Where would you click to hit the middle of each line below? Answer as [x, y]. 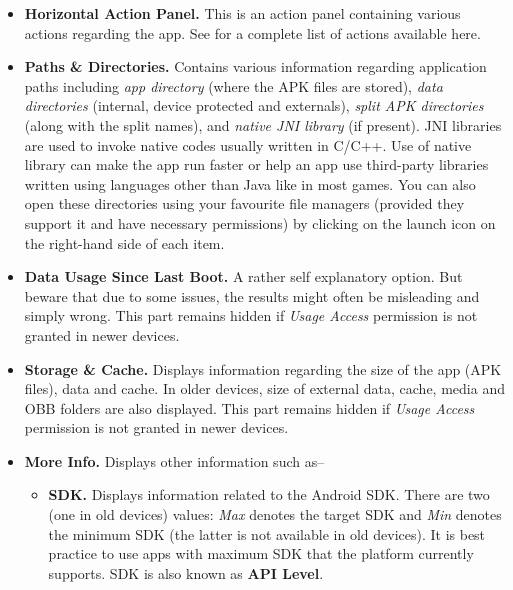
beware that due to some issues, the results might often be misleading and [252, 295]
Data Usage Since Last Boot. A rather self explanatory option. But [243, 276]
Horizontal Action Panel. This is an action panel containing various [242, 13]
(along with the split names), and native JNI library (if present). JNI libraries [263, 124]
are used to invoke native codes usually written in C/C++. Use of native [248, 144]
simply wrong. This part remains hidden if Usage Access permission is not [251, 315]
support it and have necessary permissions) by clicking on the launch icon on [260, 222]
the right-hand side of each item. [124, 242]
